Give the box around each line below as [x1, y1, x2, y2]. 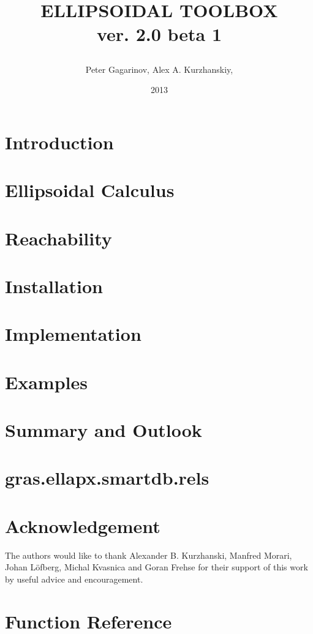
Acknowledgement [5, 513, 160, 538]
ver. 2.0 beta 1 [96, 21, 222, 47]
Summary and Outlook [5, 417, 202, 442]
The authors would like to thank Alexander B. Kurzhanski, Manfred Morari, [5, 548, 292, 561]
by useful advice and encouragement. [5, 572, 143, 585]
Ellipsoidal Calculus [5, 177, 175, 203]
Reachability [5, 225, 112, 250]
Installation [5, 273, 103, 298]
